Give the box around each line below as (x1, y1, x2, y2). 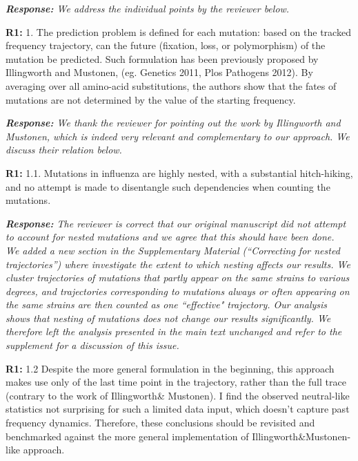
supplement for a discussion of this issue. (6, 338, 179, 352)
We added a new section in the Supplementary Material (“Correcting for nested (6, 243, 340, 257)
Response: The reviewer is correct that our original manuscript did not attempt (6, 216, 346, 230)
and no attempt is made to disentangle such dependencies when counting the (6, 179, 330, 194)
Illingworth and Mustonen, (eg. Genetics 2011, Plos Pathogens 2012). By (6, 65, 313, 79)
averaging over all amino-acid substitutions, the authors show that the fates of (6, 78, 337, 93)
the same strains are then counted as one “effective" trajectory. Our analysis (6, 297, 328, 312)
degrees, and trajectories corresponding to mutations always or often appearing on (6, 283, 350, 298)
